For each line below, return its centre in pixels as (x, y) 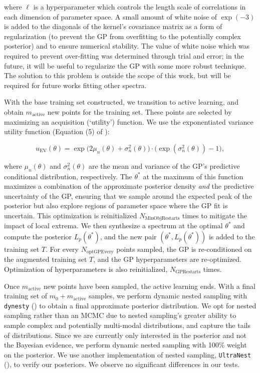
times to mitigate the (214, 215)
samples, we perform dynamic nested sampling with (168, 296)
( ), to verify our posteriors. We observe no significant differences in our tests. (122, 364)
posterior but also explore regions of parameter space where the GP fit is (116, 206)
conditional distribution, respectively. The (68, 176)
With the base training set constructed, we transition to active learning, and (121, 102)
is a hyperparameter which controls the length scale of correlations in (140, 7)
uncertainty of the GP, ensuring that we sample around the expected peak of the (128, 196)
